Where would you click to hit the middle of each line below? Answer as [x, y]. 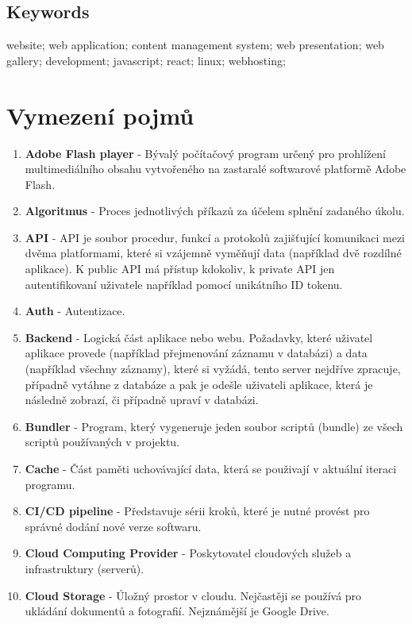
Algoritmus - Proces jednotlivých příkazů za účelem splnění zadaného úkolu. [215, 211]
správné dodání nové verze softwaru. [113, 526]
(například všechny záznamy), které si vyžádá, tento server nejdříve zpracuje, [213, 369]
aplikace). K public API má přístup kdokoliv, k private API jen [180, 269]
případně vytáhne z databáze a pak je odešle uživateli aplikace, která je [199, 384]
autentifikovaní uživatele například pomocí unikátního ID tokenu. [184, 284]
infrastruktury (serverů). [85, 568]
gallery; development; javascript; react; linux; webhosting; [146, 60]
